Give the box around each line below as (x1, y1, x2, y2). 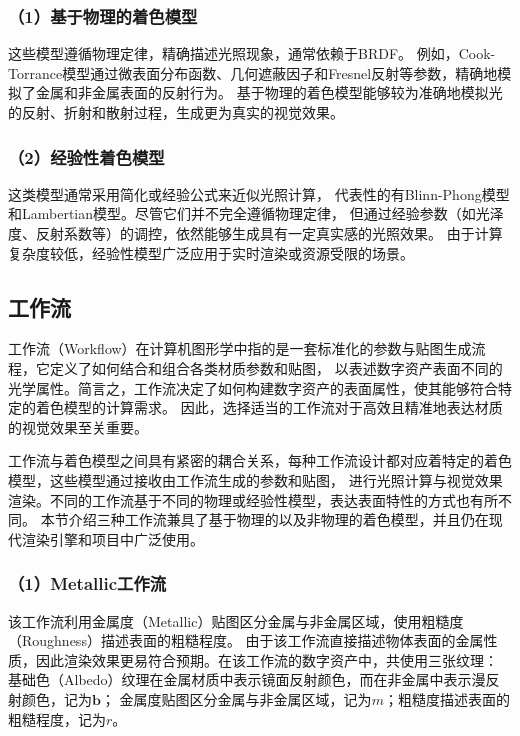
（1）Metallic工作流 (8, 571, 167, 596)
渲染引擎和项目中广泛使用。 (21, 528, 204, 549)
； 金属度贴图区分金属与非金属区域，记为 (100, 688, 372, 709)
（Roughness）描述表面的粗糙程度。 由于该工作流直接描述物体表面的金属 (8, 630, 484, 651)
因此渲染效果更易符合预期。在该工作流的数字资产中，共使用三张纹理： (35, 649, 498, 670)
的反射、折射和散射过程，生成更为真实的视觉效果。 (8, 102, 344, 122)
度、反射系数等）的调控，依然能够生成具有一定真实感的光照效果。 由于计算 (8, 223, 503, 243)
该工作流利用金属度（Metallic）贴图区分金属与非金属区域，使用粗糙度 (8, 610, 464, 631)
